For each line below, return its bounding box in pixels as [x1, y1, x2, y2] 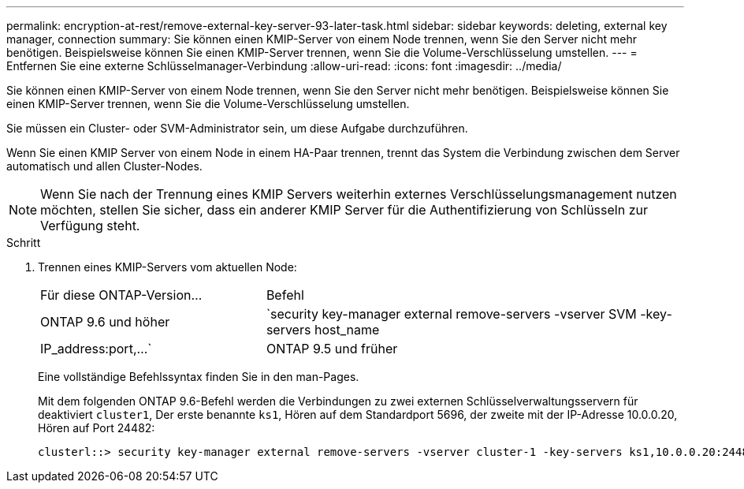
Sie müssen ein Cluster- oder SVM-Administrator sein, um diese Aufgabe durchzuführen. [6, 121, 468, 135]
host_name [314, 322, 380, 338]
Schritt [6, 236, 41, 249]
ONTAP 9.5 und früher [266, 341, 398, 356]
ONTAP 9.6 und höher [40, 314, 170, 330]
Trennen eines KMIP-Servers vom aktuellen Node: [38, 260, 297, 274]
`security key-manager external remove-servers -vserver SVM [266, 306, 637, 322]
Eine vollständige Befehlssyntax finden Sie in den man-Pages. [38, 370, 359, 383]
